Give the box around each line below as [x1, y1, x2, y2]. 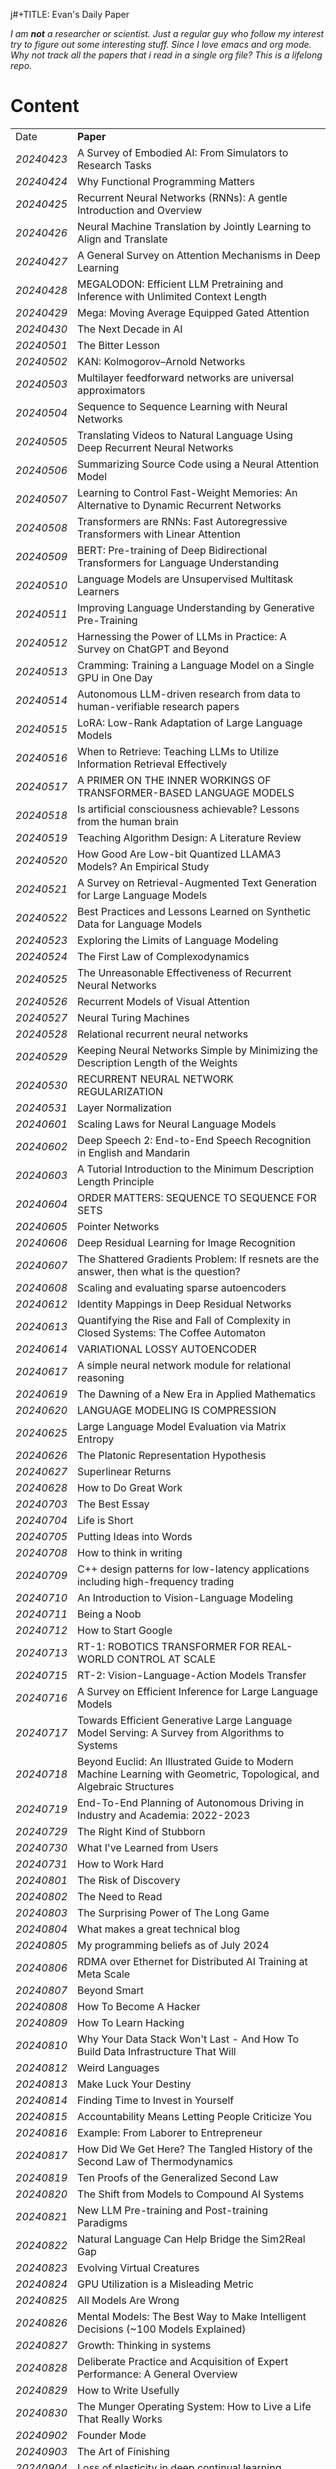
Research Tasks [77, 158, 152, 172]
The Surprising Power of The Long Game [77, 1905, 270, 1919]
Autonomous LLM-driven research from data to [77, 687, 301, 701]
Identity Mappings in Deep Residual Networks [77, 1297, 292, 1311]
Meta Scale [77, 1967, 131, 1981]
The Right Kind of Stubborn [77, 1824, 206, 1838]
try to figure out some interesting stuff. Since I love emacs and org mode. [10, 39, 312, 50]
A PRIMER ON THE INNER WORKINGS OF [77, 773, 272, 787]
